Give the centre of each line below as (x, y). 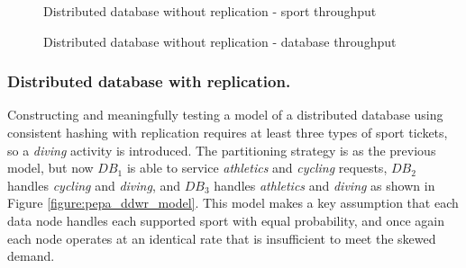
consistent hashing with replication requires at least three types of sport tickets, (228, 132)
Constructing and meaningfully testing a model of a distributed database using (225, 115)
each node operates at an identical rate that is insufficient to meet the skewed (222, 238)
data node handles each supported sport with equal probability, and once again (226, 220)
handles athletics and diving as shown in (324, 185)
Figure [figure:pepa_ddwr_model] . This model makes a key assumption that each (233, 203)
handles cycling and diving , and (94, 185)
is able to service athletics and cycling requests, (257, 168)
